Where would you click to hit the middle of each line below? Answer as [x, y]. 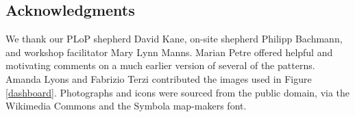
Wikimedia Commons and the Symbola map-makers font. [126, 106]
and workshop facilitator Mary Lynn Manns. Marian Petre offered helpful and [169, 52]
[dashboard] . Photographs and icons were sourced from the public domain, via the [178, 92]
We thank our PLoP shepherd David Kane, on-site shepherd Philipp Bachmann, [174, 39]
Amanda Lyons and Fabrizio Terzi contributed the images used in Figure [159, 78]
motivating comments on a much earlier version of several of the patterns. [160, 65]
